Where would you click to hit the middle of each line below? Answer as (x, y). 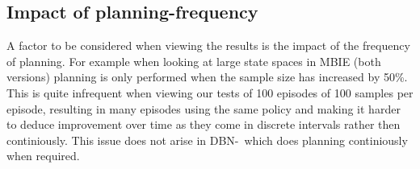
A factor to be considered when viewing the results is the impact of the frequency (208, 45)
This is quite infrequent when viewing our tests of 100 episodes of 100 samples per (210, 92)
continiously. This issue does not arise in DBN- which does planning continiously (207, 140)
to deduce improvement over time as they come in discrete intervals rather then (204, 124)
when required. (43, 156)
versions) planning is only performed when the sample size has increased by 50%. (207, 77)
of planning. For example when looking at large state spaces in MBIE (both (194, 61)
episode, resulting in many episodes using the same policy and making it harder (204, 108)
